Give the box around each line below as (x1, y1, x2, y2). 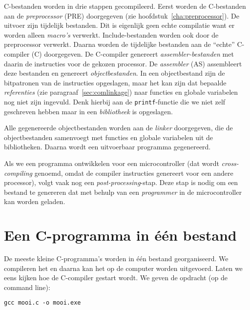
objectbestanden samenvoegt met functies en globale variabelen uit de (4, 132, 213, 142)
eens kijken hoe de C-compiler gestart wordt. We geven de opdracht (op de (4, 272, 228, 283)
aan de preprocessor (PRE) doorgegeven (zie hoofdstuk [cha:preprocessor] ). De (4, 10, 239, 21)
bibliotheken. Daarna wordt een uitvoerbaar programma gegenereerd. (4, 142, 211, 152)
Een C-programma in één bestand (4, 225, 237, 245)
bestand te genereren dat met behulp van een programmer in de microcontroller (4, 186, 242, 197)
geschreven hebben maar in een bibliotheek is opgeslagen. (4, 106, 173, 116)
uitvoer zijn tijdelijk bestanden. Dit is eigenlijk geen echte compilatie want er (4, 20, 235, 30)
